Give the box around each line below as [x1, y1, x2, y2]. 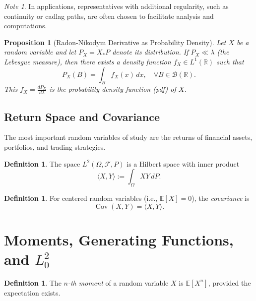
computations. [4, 20, 47, 31]
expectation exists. [4, 287, 61, 298]
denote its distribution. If [112, 47, 189, 57]
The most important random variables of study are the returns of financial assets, [4, 132, 253, 142]
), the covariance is [192, 192, 250, 203]
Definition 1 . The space [4, 158, 80, 169]
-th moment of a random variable [67, 277, 169, 288]
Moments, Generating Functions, [4, 229, 234, 249]
